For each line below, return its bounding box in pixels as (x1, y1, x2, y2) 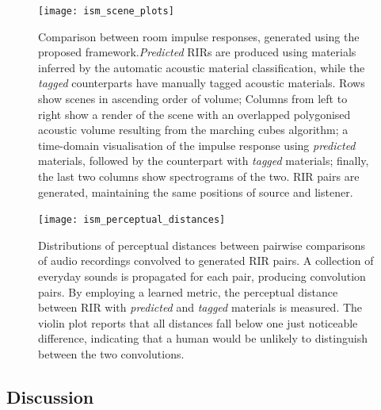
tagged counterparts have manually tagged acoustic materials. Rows (38, 75, 365, 91)
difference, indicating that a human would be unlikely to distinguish (38, 330, 368, 347)
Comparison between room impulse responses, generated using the (38, 28, 360, 44)
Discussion (6, 384, 94, 408)
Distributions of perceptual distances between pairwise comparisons (38, 236, 366, 253)
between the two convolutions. (38, 346, 185, 362)
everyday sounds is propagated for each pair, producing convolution (38, 268, 366, 285)
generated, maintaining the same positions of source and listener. (38, 183, 353, 200)
